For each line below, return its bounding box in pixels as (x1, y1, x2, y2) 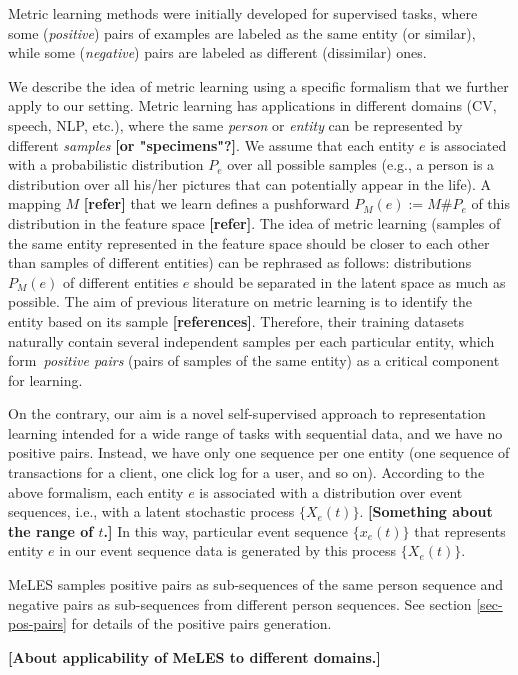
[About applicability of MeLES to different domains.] (8, 646, 381, 667)
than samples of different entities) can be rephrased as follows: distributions (8, 252, 472, 273)
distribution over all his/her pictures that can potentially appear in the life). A (8, 173, 492, 194)
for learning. (8, 369, 83, 390)
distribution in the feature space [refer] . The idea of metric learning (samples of (8, 212, 501, 233)
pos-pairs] (8, 613, 67, 634)
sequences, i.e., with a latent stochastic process (8, 501, 295, 522)
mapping (8, 193, 61, 214)
